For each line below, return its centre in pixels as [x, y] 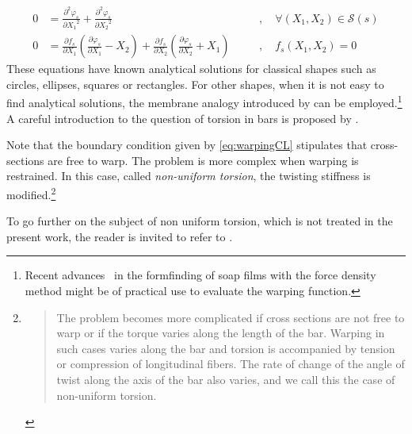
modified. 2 [31, 193]
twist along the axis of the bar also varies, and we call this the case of [226, 379]
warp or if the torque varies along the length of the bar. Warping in [221, 333]
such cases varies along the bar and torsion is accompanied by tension [226, 348]
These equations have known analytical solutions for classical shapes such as [191, 69]
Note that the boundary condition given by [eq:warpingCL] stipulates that [187, 145]
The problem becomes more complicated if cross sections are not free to [231, 317]
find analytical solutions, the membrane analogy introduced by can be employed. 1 [204, 102]
